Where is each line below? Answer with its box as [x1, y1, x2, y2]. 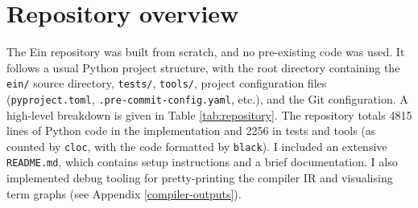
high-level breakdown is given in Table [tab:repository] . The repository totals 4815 [6, 106, 412, 123]
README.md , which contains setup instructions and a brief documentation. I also [6, 153, 398, 170]
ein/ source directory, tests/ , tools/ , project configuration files [6, 75, 327, 92]
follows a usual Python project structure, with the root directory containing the [6, 59, 400, 75]
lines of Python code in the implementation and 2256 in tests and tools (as [6, 122, 376, 139]
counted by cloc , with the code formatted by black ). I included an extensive [6, 137, 387, 154]
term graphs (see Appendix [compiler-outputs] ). [6, 185, 242, 202]
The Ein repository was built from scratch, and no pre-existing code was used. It [6, 43, 405, 60]
